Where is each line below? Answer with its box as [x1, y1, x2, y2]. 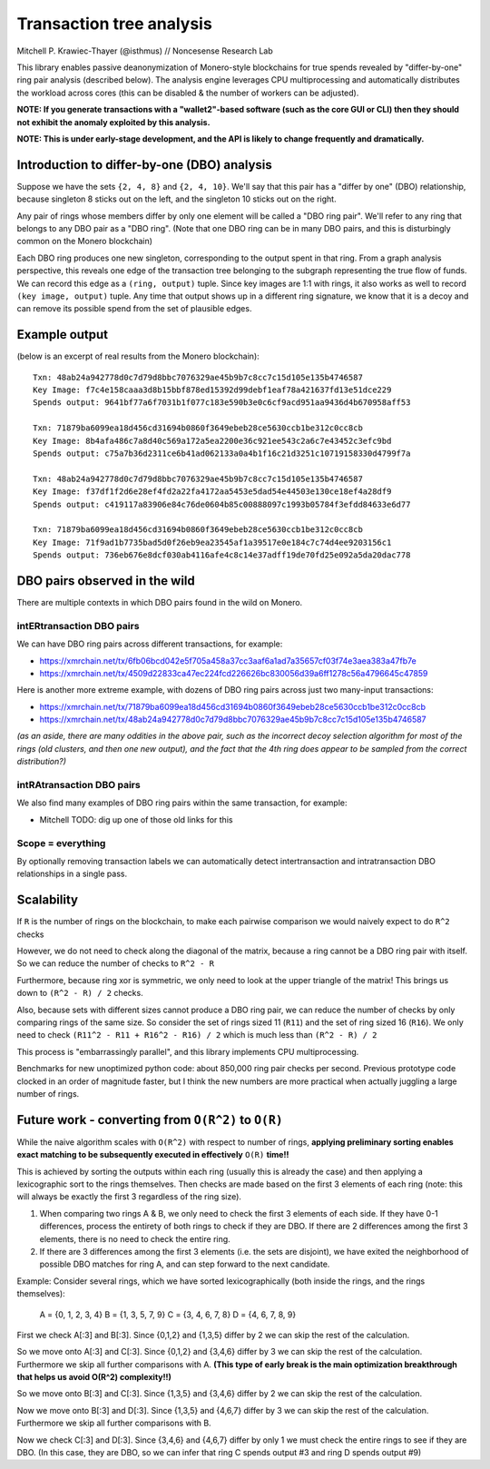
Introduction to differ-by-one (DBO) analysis [16, 157, 272, 173]
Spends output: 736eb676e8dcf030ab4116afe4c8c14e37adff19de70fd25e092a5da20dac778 [33, 550, 411, 560]
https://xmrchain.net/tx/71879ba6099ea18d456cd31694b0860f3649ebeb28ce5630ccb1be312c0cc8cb [39, 701, 426, 712]
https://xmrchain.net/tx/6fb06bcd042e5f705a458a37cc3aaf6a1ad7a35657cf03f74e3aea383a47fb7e [39, 655, 416, 666]
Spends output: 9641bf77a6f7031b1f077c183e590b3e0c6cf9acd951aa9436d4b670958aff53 [33, 398, 411, 408]
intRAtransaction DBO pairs [16, 779, 141, 792]
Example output [16, 327, 109, 342]
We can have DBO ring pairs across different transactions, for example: [16, 638, 283, 649]
